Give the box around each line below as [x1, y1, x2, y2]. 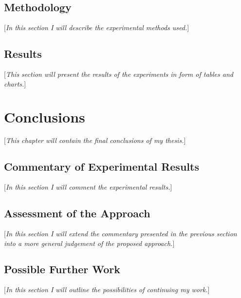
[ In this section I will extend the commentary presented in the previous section [4, 228, 237, 238]
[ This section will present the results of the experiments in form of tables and [4, 69, 233, 79]
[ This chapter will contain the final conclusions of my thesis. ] [4, 135, 186, 145]
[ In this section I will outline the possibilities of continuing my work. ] [4, 284, 210, 295]
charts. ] [4, 78, 26, 88]
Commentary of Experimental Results [4, 159, 199, 174]
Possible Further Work [4, 262, 121, 277]
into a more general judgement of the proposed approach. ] [4, 238, 175, 248]
